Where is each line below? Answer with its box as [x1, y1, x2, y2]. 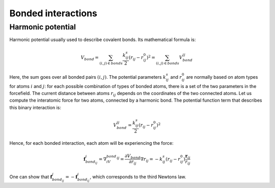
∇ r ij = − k [140, 156, 163, 163]
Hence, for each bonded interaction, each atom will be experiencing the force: [9, 140, 174, 146]
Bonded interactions [9, 8, 98, 19]
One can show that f [9, 173, 52, 180]
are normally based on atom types [186, 74, 258, 80]
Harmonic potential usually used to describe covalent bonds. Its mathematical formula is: [9, 37, 196, 43]
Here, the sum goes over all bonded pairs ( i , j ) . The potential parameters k [9, 74, 167, 80]
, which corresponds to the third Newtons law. [90, 173, 186, 180]
